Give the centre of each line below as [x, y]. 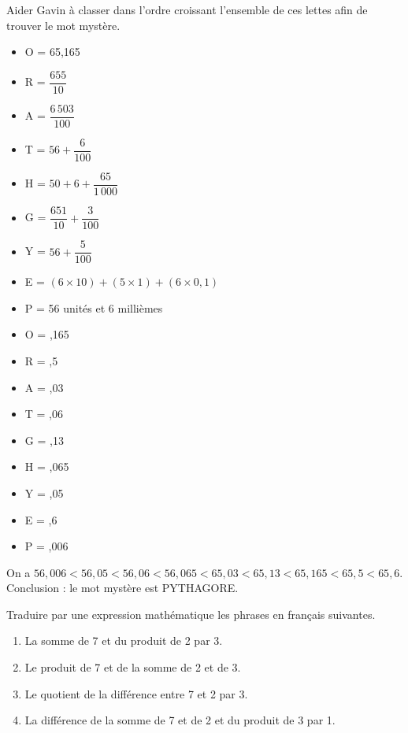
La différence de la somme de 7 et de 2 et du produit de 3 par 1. [180, 720]
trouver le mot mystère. [63, 25]
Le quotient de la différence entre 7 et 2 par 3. [136, 693]
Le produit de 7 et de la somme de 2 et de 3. [133, 667]
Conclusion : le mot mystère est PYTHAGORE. [122, 588]
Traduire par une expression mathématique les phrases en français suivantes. [191, 614]
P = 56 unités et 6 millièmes [94, 307]
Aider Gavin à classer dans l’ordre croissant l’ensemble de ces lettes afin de [187, 9]
